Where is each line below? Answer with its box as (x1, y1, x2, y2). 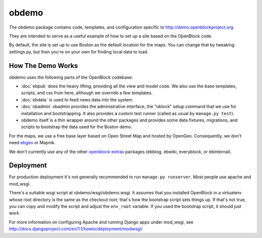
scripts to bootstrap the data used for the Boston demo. (21, 124, 132, 130)
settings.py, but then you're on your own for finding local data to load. (9, 49, 149, 54)
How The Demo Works (9, 61, 78, 70)
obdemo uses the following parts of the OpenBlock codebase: (9, 74, 133, 80)
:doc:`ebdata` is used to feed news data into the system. (21, 97, 133, 102)
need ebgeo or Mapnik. (9, 140, 56, 146)
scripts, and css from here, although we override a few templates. (21, 90, 153, 96)
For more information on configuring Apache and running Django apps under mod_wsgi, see (9, 219, 194, 225)
